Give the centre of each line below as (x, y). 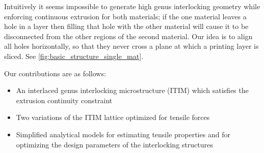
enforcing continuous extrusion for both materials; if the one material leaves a (125, 16)
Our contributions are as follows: (55, 73)
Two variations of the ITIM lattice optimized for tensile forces (113, 117)
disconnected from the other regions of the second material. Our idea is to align (128, 36)
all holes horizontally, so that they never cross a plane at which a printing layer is (131, 46)
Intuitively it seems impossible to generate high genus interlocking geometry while (132, 6)
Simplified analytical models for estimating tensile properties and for (123, 134)
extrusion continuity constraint (64, 100)
